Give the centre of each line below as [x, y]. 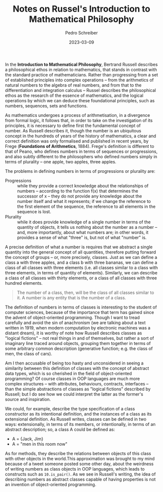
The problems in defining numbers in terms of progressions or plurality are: [80, 171]
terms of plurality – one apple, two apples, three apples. [61, 162]
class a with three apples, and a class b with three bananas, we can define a [81, 262]
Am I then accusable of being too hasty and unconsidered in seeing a [74, 363]
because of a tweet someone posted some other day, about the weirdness [79, 464]
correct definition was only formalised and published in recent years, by [77, 141]
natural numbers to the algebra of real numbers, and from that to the [73, 85]
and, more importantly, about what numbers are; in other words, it [83, 232]
